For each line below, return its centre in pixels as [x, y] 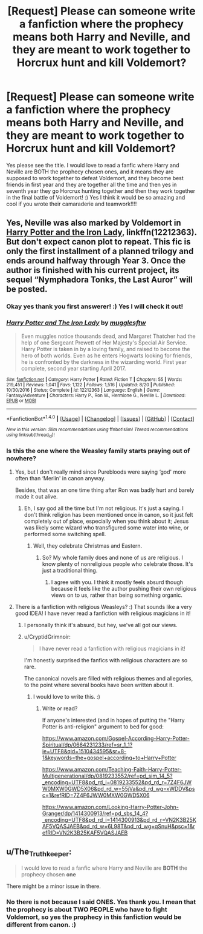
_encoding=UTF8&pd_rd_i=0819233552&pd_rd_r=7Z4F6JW [117, 782]
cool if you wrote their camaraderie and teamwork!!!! [72, 204]
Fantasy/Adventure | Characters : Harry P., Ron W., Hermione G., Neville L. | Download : [96, 395]
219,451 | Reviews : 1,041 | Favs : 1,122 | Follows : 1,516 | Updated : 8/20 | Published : [91, 385]
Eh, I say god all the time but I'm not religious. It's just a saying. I [104, 508]
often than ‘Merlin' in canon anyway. [60, 478]
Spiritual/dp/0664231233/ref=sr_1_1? [87, 745]
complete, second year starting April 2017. [73, 368]
